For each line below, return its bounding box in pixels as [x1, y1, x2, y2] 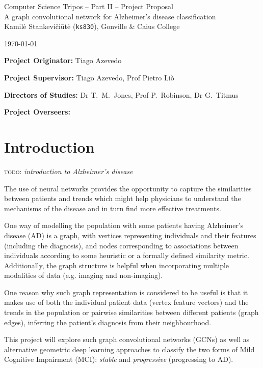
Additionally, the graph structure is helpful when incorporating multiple [4, 260, 229, 270]
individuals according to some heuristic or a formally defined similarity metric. [4, 250, 249, 261]
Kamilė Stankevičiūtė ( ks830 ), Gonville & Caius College [4, 21, 180, 32]
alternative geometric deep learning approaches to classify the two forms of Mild [4, 344, 255, 354]
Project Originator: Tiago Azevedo [4, 55, 122, 66]
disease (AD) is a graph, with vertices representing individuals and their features [4, 230, 256, 240]
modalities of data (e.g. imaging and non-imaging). [4, 270, 163, 280]
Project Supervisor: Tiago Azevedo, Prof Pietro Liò [4, 72, 174, 83]
